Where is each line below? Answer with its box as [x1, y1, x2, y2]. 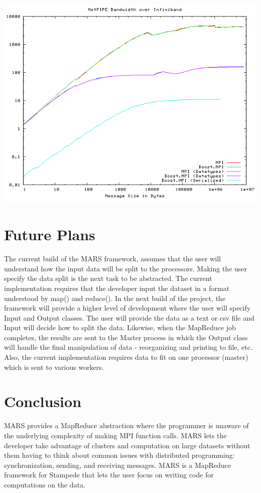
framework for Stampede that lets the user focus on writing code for [4, 469, 214, 480]
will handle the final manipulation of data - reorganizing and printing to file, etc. [4, 342, 252, 352]
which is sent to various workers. [4, 361, 104, 372]
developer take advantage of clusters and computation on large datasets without [4, 440, 250, 450]
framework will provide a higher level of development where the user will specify [4, 303, 251, 313]
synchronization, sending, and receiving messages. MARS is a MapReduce [4, 459, 231, 470]
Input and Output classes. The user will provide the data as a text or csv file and [4, 312, 254, 323]
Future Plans [4, 224, 95, 245]
